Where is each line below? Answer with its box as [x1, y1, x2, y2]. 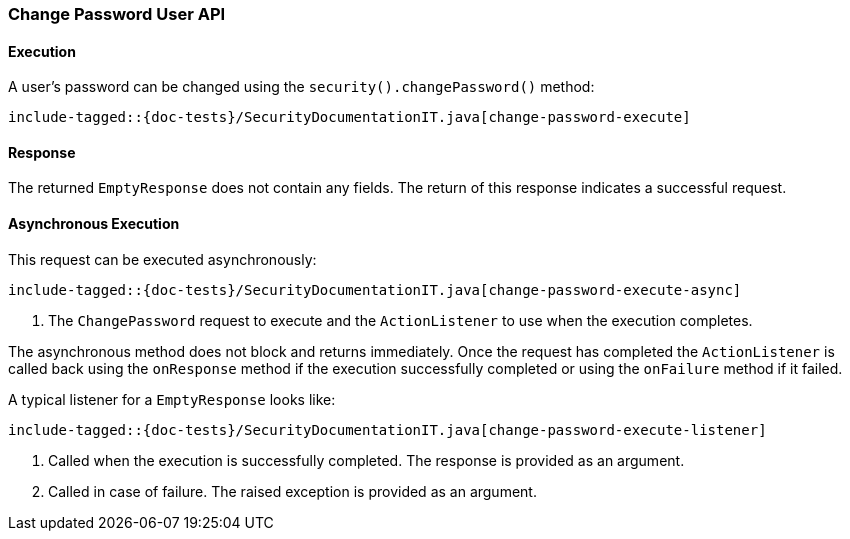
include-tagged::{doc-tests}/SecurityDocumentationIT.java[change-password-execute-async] [8, 281, 742, 298]
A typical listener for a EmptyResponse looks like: [8, 390, 336, 408]
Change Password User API [8, 4, 226, 24]
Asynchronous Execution [8, 215, 180, 233]
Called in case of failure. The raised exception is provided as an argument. [48, 482, 537, 500]
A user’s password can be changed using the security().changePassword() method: [8, 78, 595, 96]
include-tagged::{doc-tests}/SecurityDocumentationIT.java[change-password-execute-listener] [8, 421, 767, 438]
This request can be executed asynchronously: [8, 250, 317, 268]
